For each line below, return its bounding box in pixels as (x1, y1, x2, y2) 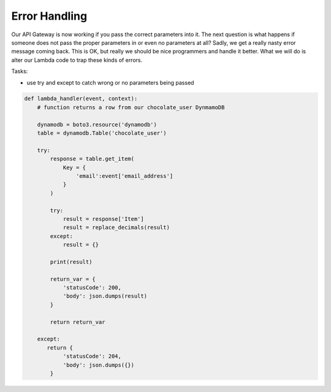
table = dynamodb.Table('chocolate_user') (37, 129, 167, 137)
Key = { (63, 164, 86, 171)
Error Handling (11, 9, 88, 23)
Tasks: (11, 67, 28, 75)
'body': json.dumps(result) (63, 293, 147, 300)
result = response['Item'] (63, 215, 144, 222)
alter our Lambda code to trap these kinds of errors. (11, 56, 143, 64)
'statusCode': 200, (63, 284, 122, 291)
